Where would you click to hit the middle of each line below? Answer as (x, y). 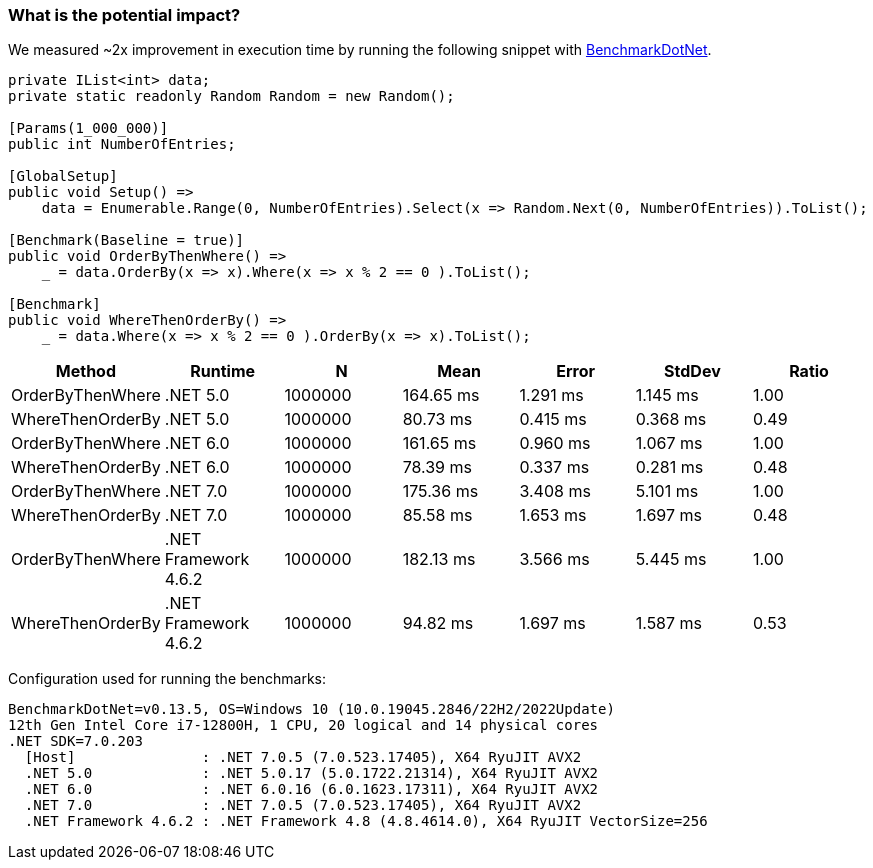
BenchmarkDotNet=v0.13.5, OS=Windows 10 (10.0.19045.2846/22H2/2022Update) (311, 709)
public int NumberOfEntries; (122, 144)
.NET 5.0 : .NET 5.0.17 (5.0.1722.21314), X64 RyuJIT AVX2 (311, 773)
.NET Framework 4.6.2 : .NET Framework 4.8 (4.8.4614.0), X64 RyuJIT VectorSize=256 (366, 821)
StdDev (692, 371)
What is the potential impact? (124, 15)
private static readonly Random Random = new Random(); (231, 96)
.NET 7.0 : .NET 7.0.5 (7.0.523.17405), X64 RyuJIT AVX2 (303, 805)
